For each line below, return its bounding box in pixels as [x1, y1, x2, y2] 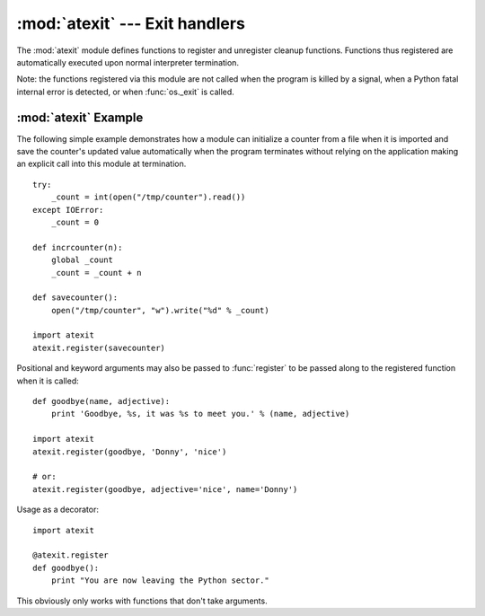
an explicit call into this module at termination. [16, 158, 187, 170]
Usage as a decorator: [16, 504, 99, 515]
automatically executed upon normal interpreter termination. [16, 57, 240, 67]
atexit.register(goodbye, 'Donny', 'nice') [32, 446, 227, 457]
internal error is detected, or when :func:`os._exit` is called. [16, 86, 235, 97]
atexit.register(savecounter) [32, 342, 166, 353]
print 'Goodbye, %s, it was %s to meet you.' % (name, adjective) [50, 409, 350, 419]
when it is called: [16, 375, 80, 386]
